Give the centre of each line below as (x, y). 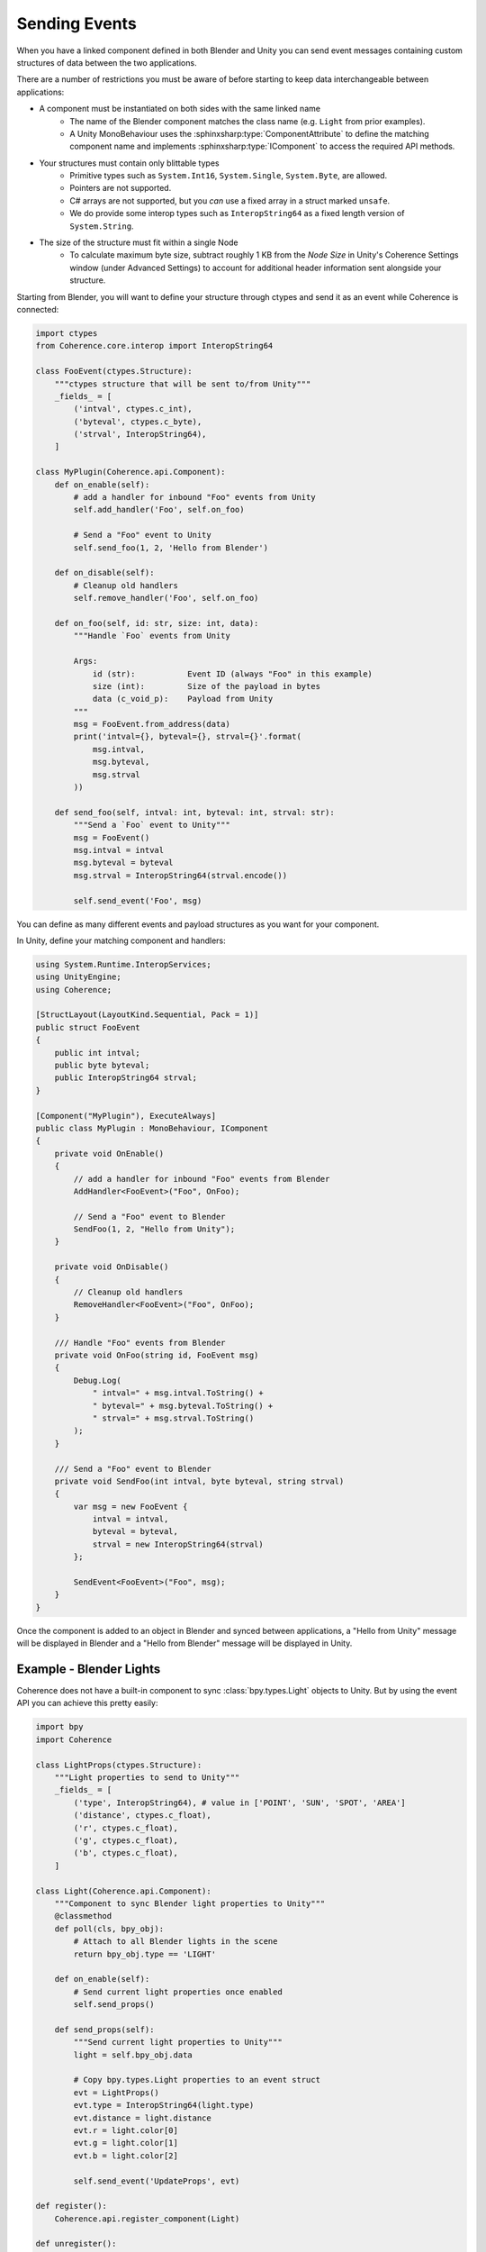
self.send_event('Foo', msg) (138, 900)
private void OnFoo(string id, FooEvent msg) (157, 1355)
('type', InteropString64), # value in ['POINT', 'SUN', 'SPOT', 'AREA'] (240, 1803)
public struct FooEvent (88, 1027)
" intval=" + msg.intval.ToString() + (178, 1393)
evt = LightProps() (116, 2093)
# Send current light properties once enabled (178, 1992)
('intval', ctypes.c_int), (133, 409)
